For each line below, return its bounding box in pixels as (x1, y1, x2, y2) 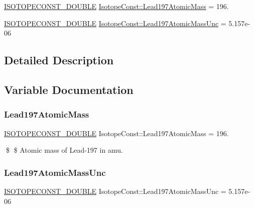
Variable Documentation (4, 81, 134, 97)
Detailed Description (4, 52, 114, 68)
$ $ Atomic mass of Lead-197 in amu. (6, 145, 123, 155)
